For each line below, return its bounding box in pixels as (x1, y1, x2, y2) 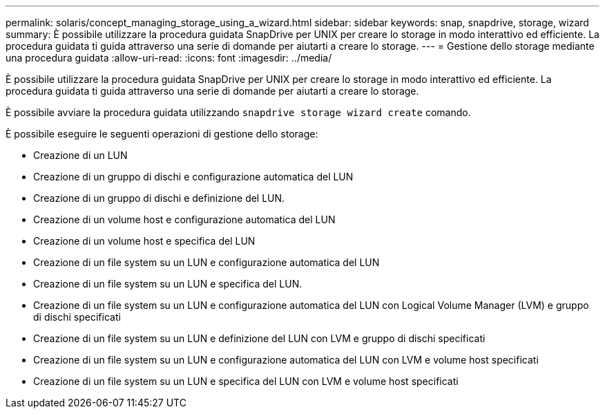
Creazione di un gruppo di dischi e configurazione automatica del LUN (33, 171, 354, 182)
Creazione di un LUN (33, 149, 128, 161)
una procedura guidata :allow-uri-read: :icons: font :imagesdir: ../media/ (6, 52, 332, 64)
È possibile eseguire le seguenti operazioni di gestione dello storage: (6, 128, 318, 140)
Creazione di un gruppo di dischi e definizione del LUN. (33, 192, 285, 204)
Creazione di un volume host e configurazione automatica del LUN (33, 214, 336, 225)
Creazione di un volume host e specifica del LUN (33, 235, 256, 247)
